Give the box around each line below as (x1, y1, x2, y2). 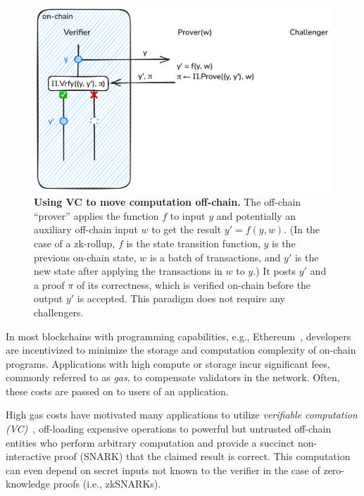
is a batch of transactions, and (150, 249, 281, 264)
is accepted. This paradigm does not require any (77, 291, 285, 306)
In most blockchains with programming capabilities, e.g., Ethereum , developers (6, 328, 351, 343)
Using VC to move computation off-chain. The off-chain (34, 194, 301, 209)
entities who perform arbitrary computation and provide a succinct (6, 435, 295, 449)
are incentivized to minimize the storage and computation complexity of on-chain (6, 342, 356, 357)
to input (170, 208, 206, 223)
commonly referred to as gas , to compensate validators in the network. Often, (6, 370, 340, 385)
